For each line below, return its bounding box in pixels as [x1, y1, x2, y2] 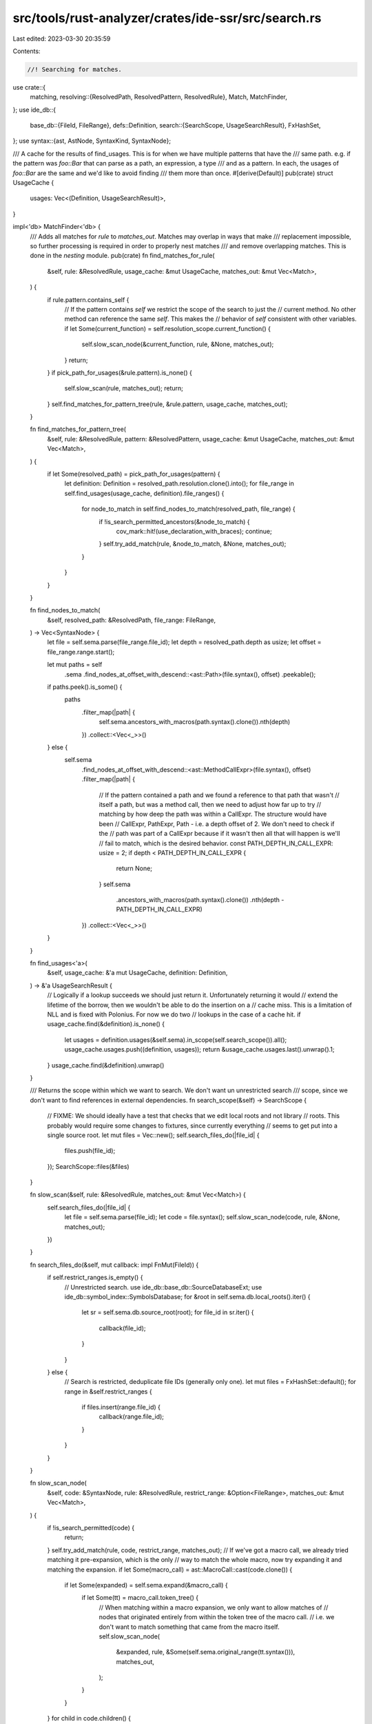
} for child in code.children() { [47, 1714, 131, 1723]
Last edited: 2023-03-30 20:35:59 [12, 34, 111, 43]
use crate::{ [12, 83, 46, 91]
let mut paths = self [47, 661, 103, 669]
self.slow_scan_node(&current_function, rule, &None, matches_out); [81, 340, 274, 348]
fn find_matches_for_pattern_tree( [30, 425, 127, 434]
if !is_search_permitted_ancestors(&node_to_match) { [99, 517, 251, 525]
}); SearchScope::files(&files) [47, 1162, 130, 1170]
